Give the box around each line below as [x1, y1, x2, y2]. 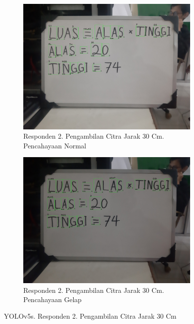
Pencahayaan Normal [23, 140, 86, 150]
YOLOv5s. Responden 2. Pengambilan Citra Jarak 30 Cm [4, 310, 177, 321]
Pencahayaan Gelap [23, 294, 82, 305]
